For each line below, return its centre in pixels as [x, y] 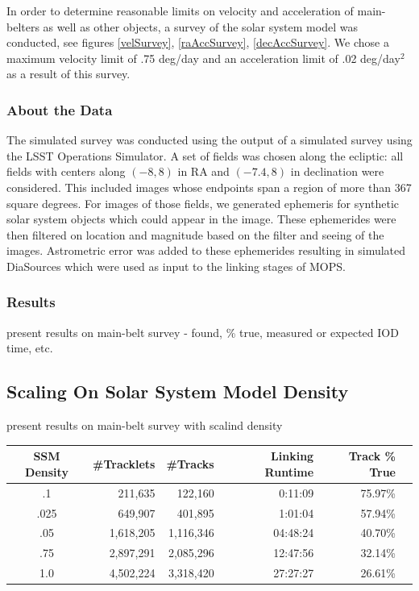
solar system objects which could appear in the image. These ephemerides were [201, 219]
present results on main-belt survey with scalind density [145, 425]
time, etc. [30, 348]
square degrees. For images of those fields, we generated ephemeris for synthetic [203, 203]
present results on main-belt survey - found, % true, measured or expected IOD [203, 332]
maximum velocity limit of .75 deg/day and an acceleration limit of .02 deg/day [203, 58]
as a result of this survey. [68, 74]
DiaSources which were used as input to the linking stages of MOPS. [176, 266]
